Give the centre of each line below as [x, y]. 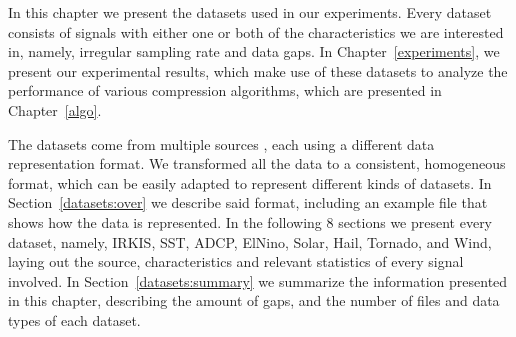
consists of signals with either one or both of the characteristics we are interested [256, 31]
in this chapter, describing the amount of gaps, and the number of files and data [254, 300]
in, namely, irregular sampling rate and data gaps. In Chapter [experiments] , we [254, 51]
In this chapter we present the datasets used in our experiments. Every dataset [250, 12]
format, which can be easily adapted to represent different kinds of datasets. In [250, 182]
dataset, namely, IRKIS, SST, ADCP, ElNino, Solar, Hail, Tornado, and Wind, [250, 241]
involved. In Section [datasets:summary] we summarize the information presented [258, 280]
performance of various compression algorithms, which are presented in [225, 90]
